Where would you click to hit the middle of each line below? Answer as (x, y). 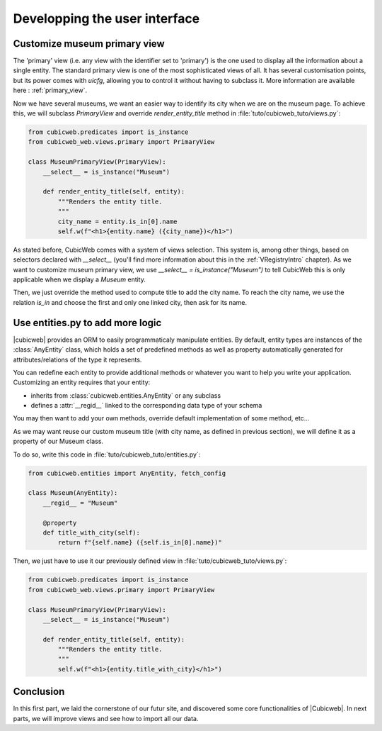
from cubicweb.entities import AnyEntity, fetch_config (127, 473)
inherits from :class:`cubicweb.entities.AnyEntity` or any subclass (126, 395)
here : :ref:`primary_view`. (50, 90)
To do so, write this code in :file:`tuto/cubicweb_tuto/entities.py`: (107, 454)
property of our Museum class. (58, 441)
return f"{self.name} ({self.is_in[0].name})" (140, 543)
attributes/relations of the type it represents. (77, 359)
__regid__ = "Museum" (80, 503)
